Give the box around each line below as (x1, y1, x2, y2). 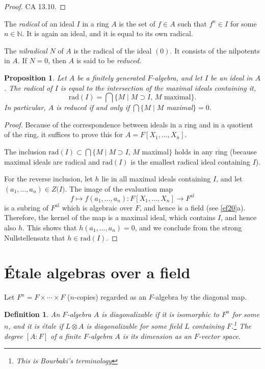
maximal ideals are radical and (4, 156, 100, 167)
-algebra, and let (152, 72, 202, 83)
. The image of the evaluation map (65, 183, 173, 194)
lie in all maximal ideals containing (101, 173, 211, 184)
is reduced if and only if (56, 102, 130, 113)
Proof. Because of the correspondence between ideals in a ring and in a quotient (4, 119, 253, 129)
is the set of (119, 18, 155, 29)
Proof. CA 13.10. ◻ (4, 1, 66, 11)
